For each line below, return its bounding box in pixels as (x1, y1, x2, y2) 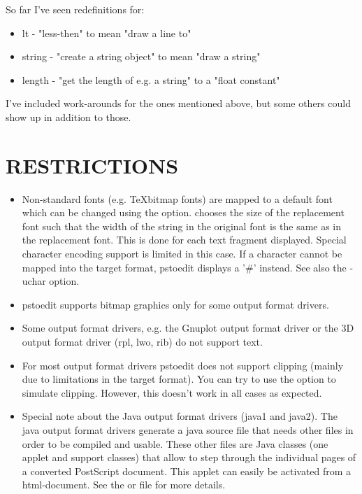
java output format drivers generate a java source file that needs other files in (22, 423, 354, 437)
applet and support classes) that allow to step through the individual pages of (22, 450, 356, 465)
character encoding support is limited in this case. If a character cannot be (22, 246, 342, 261)
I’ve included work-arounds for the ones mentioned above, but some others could (6, 96, 351, 111)
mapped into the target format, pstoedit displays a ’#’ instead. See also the (22, 260, 347, 274)
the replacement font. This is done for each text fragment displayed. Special (22, 232, 347, 247)
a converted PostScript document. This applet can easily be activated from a (22, 463, 352, 478)
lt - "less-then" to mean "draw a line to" (22, 25, 191, 40)
